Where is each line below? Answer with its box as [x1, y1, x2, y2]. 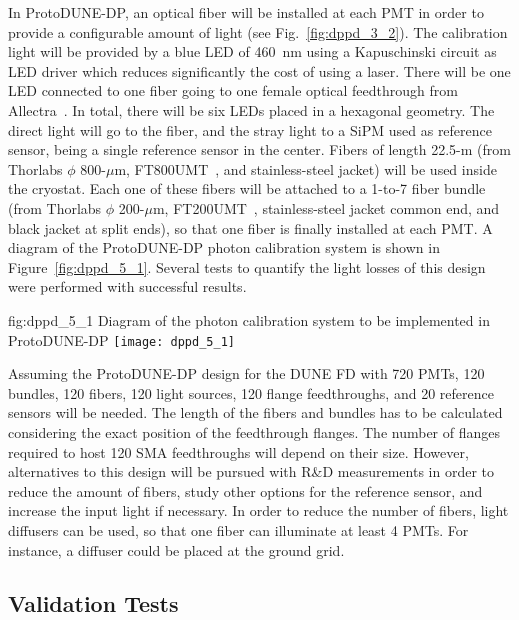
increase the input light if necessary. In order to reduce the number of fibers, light [8, 500, 509, 521]
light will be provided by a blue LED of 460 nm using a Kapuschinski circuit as [8, 41, 497, 62]
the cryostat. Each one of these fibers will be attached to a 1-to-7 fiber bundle [8, 178, 486, 199]
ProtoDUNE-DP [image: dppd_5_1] [8, 329, 235, 350]
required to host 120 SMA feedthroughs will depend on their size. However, [8, 441, 469, 462]
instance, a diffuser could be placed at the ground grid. [8, 539, 345, 560]
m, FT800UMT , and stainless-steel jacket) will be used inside [114, 158, 497, 179]
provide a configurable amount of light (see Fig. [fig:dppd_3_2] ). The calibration [8, 21, 508, 42]
